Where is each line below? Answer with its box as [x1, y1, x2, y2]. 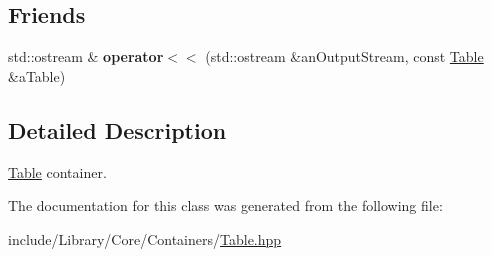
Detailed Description [8, 114, 227, 145]
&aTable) [8, 65, 66, 86]
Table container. [8, 161, 107, 182]
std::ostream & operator [8, 46, 164, 67]
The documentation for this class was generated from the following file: [8, 195, 443, 216]
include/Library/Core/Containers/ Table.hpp [8, 228, 282, 249]
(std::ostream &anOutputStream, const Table [205, 46, 484, 67]
